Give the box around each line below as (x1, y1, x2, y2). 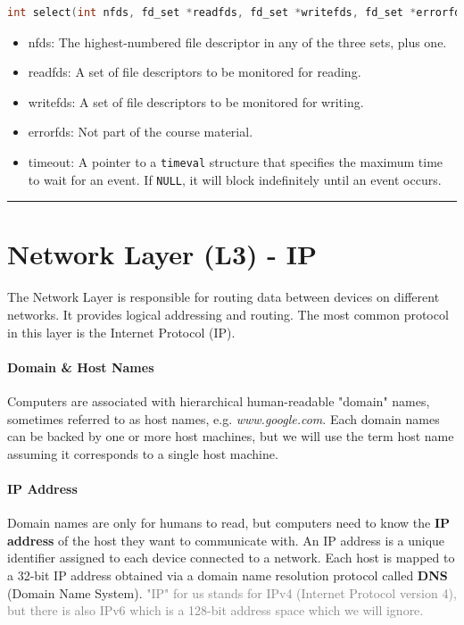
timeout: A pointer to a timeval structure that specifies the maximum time (28, 152, 443, 171)
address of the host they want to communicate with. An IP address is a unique (7, 530, 445, 549)
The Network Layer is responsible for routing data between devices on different (7, 287, 440, 306)
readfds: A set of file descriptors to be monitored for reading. (28, 62, 361, 81)
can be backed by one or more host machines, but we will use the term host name (7, 427, 454, 446)
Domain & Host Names (7, 357, 154, 376)
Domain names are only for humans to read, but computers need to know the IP (7, 513, 451, 532)
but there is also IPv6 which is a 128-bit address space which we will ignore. (7, 601, 424, 620)
